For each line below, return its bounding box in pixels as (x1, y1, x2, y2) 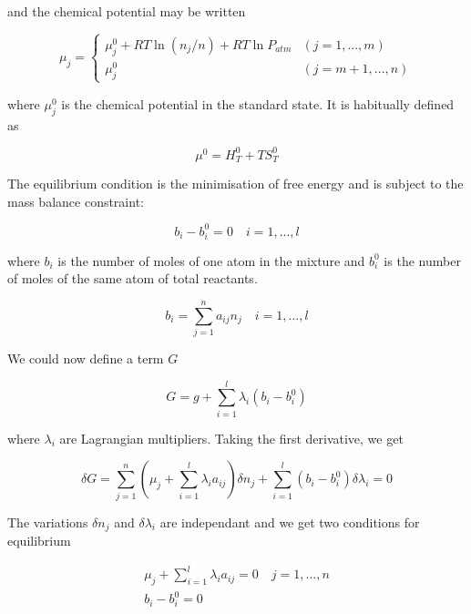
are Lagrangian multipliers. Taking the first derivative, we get (59, 428, 404, 447)
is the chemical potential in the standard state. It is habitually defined (61, 94, 455, 113)
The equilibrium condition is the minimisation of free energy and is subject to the (7, 174, 464, 193)
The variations (7, 512, 88, 531)
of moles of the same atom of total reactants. (7, 269, 258, 288)
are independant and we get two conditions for (159, 512, 420, 531)
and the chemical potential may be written (7, 2, 246, 20)
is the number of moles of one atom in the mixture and (57, 251, 365, 270)
